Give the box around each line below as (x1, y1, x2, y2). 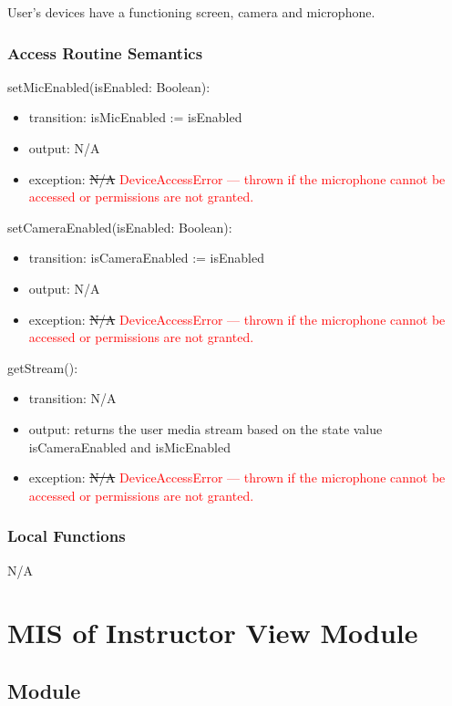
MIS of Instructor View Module (7, 614, 418, 651)
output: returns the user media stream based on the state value (28, 419, 383, 438)
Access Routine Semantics (7, 41, 203, 64)
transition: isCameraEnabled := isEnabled (28, 248, 264, 267)
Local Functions (7, 524, 126, 547)
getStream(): (7, 358, 78, 377)
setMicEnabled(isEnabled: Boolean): (7, 77, 211, 96)
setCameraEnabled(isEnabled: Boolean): (7, 217, 232, 236)
